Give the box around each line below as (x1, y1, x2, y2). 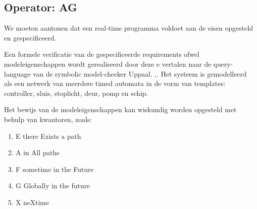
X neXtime (15, 197, 49, 207)
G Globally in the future (15, 180, 90, 191)
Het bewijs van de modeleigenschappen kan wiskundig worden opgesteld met (4, 104, 237, 115)
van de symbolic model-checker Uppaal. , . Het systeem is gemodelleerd (33, 68, 247, 79)
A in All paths (15, 147, 59, 158)
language (4, 68, 31, 79)
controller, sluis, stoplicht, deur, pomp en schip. (4, 87, 148, 98)
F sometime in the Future (15, 164, 94, 174)
